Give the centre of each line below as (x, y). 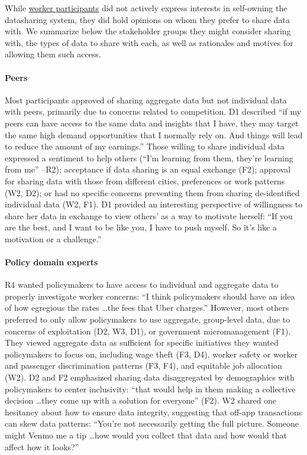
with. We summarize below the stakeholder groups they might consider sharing (148, 31)
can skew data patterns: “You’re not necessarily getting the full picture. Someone (152, 423)
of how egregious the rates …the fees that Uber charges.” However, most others (147, 308)
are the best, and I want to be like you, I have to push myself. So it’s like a (141, 227)
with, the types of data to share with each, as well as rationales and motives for (149, 42)
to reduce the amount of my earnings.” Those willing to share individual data (145, 146)
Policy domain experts (51, 262)
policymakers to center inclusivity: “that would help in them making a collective (150, 389)
